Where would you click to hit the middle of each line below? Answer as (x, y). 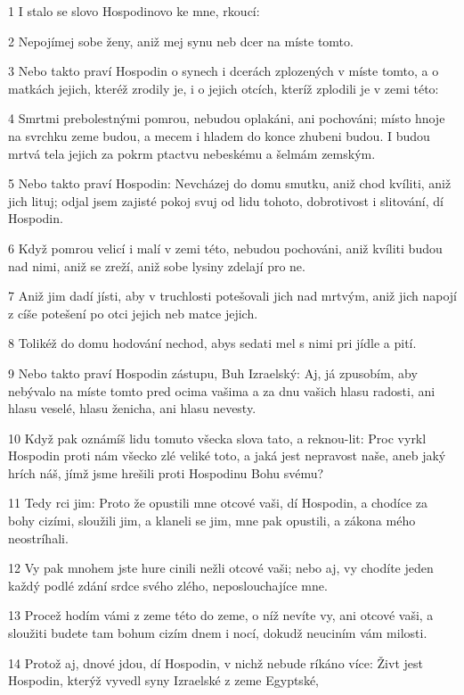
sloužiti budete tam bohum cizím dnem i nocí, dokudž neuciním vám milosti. (218, 633)
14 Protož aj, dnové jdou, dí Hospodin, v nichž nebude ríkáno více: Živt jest (216, 662)
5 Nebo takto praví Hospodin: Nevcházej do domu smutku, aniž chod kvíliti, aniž (230, 183)
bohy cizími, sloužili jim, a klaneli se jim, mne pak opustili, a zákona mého (212, 521)
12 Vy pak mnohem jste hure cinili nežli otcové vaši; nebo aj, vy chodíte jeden (221, 568)
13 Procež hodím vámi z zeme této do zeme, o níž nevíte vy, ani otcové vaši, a (221, 615)
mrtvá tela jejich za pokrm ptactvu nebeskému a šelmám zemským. (192, 153)
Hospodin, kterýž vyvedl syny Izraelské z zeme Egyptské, (163, 680)
